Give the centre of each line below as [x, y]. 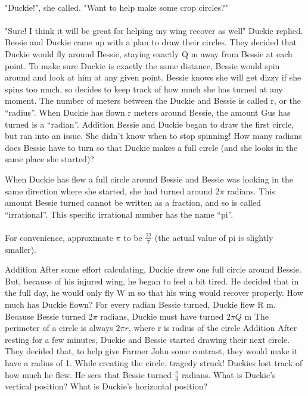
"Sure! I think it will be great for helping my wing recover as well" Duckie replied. [154, 30]
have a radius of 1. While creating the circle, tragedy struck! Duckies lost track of [154, 363]
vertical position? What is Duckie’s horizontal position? [106, 386]
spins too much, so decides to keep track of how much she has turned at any [144, 89]
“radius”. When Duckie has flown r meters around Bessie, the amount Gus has [148, 112]
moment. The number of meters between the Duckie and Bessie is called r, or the [153, 100]
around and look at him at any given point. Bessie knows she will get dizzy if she [153, 77]
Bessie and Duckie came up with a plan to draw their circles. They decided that [151, 42]
